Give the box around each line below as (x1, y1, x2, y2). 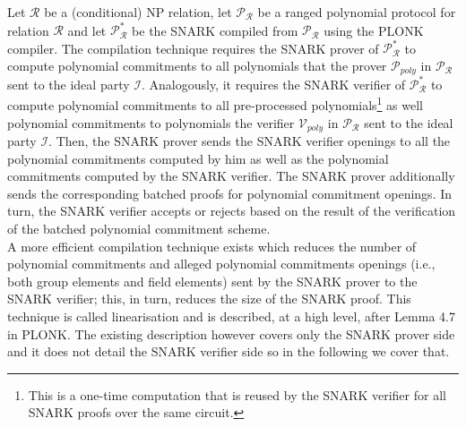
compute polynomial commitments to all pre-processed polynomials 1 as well (7, 93, 423, 114)
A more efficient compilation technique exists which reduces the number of (7, 236, 417, 255)
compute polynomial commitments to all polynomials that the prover (7, 56, 387, 74)
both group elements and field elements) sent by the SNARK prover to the (7, 271, 418, 290)
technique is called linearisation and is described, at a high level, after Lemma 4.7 (7, 306, 455, 325)
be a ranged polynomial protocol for (257, 3, 456, 21)
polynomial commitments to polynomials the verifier (7, 113, 295, 132)
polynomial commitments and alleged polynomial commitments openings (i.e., (7, 254, 436, 273)
